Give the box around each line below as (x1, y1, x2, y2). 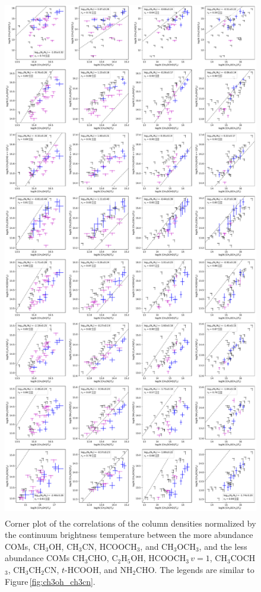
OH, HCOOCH (130, 552, 186, 564)
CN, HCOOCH (82, 540, 137, 552)
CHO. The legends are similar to (136, 563, 254, 575)
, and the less (199, 540, 247, 552)
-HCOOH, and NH (65, 563, 133, 575)
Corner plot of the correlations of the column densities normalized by (5, 517, 256, 529)
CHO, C (88, 552, 118, 564)
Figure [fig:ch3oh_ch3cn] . (5, 575, 96, 587)
